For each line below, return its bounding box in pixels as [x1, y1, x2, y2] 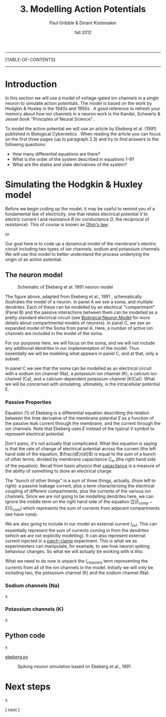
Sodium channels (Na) [5, 582, 60, 589]
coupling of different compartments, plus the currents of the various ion [5, 488, 152, 494]
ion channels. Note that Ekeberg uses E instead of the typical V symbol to [5, 426, 155, 431]
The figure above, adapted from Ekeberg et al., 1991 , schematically [5, 293, 142, 299]
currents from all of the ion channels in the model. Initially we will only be [5, 564, 154, 570]
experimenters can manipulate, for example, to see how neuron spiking [5, 543, 150, 549]
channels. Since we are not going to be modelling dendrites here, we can [5, 493, 154, 499]
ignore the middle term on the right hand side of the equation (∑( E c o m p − [5, 498, 153, 506]
